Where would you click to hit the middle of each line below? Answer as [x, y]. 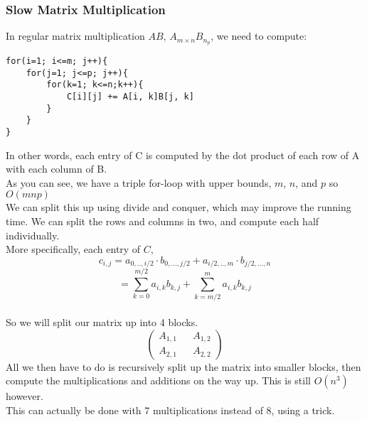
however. [25, 396]
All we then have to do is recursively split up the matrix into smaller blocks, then [183, 366]
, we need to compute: [259, 36]
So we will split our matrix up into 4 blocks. [102, 322]
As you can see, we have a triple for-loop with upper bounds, [139, 182]
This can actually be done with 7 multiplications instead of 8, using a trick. [170, 410]
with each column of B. [57, 169]
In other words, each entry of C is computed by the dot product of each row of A [183, 155]
